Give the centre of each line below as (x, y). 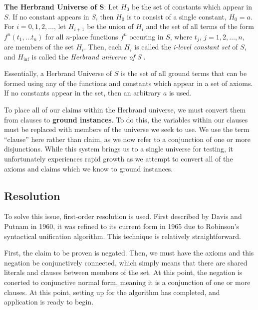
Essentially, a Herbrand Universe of (58, 73)
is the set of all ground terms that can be (184, 73)
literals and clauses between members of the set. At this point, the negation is (123, 272)
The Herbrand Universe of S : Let (61, 6)
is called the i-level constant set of (186, 47)
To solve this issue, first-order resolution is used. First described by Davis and (123, 216)
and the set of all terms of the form (200, 26)
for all (55, 36)
